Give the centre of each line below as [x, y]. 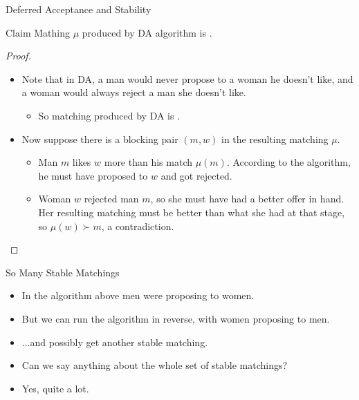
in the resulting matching [275, 139]
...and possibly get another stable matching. [115, 342]
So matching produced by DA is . [109, 115]
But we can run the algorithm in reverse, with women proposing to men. [176, 318]
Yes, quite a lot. [55, 388]
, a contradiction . [138, 226]
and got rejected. [196, 175]
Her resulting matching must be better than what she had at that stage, [192, 212]
